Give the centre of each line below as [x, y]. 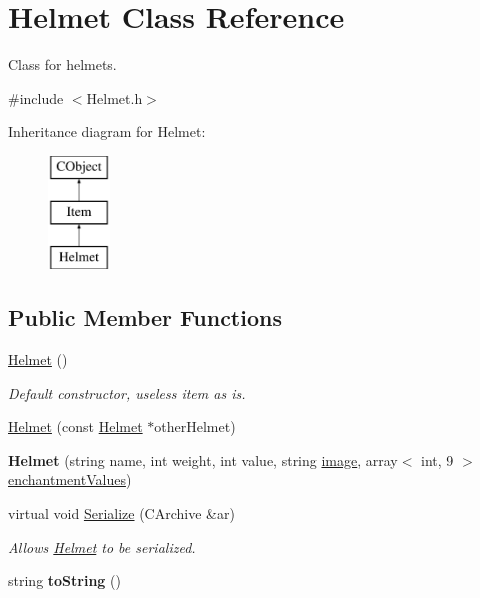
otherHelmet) [195, 426]
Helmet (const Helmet [75, 426]
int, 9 [437, 459]
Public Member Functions [145, 317]
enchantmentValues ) [70, 479]
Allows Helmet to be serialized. [102, 546]
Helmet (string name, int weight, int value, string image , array [203, 459]
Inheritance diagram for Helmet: [107, 131]
